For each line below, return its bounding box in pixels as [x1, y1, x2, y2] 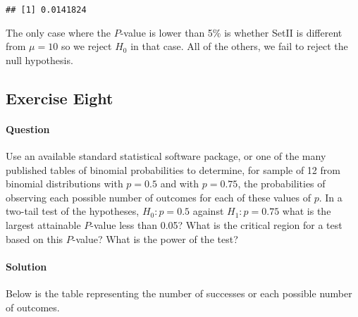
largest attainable [6, 217, 81, 232]
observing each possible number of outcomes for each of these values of [6, 189, 311, 204]
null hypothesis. [6, 52, 73, 67]
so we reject [61, 39, 112, 54]
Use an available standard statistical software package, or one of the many [6, 149, 326, 163]
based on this [6, 231, 63, 246]
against [192, 204, 224, 218]
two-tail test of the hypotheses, [6, 204, 140, 218]
